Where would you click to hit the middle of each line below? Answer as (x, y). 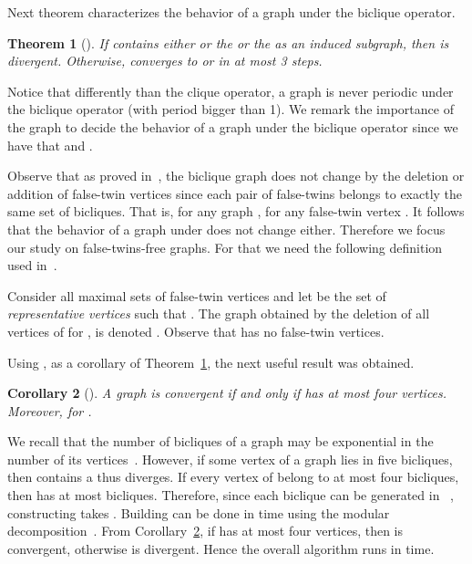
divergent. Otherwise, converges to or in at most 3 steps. (165, 61)
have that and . (50, 145)
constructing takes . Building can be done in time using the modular (199, 512)
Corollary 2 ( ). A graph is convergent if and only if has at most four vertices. (227, 393)
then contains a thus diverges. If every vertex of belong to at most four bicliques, (233, 477)
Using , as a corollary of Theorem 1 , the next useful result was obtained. (211, 362)
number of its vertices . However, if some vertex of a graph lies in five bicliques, (230, 459)
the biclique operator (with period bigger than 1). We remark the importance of (231, 109)
